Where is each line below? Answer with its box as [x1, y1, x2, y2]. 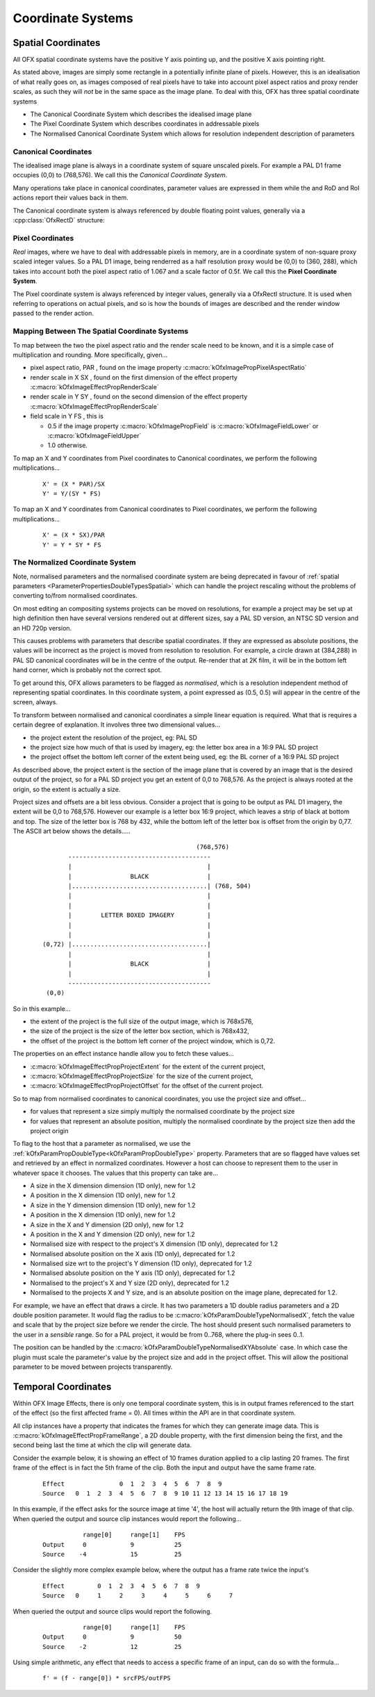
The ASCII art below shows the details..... [12, 827, 131, 836]
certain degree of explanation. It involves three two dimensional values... [12, 720, 221, 729]
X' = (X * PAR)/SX [42, 480, 106, 488]
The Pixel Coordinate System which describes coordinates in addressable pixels [30, 120, 260, 128]
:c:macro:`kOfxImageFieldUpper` [47, 432, 142, 440]
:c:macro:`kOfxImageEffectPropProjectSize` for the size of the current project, [30, 1072, 253, 1080]
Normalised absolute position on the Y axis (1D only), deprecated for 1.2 [30, 1269, 235, 1277]
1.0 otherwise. [47, 441, 88, 450]
